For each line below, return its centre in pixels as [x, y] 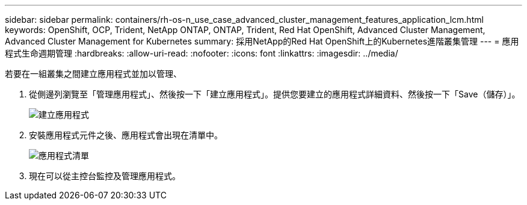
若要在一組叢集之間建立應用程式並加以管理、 [93, 74]
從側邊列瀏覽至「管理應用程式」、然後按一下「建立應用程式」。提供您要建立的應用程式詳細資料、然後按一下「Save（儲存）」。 [275, 94]
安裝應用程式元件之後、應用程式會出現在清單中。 [126, 135]
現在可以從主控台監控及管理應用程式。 [105, 176]
